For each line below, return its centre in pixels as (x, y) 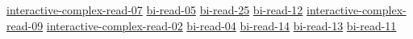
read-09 (25, 25)
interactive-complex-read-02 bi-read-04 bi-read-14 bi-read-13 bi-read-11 (221, 25)
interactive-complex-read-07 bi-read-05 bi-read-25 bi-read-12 (155, 10)
